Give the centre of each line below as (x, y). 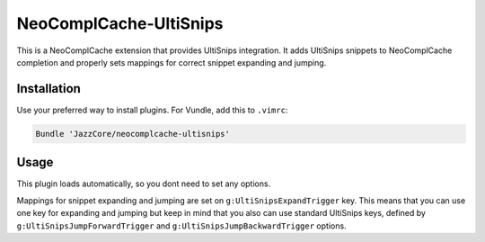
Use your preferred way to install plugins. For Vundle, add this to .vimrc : (152, 110)
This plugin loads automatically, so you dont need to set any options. (144, 184)
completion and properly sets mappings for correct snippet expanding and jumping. (172, 62)
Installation (48, 89)
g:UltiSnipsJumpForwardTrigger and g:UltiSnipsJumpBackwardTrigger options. (181, 226)
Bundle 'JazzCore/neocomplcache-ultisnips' (133, 134)
